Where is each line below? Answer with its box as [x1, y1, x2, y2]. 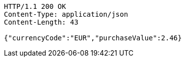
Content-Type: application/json [4, 10, 128, 18]
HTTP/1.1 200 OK [4, 2, 66, 10]
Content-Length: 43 [4, 18, 79, 26]
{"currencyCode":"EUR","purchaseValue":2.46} [4, 34, 182, 42]
